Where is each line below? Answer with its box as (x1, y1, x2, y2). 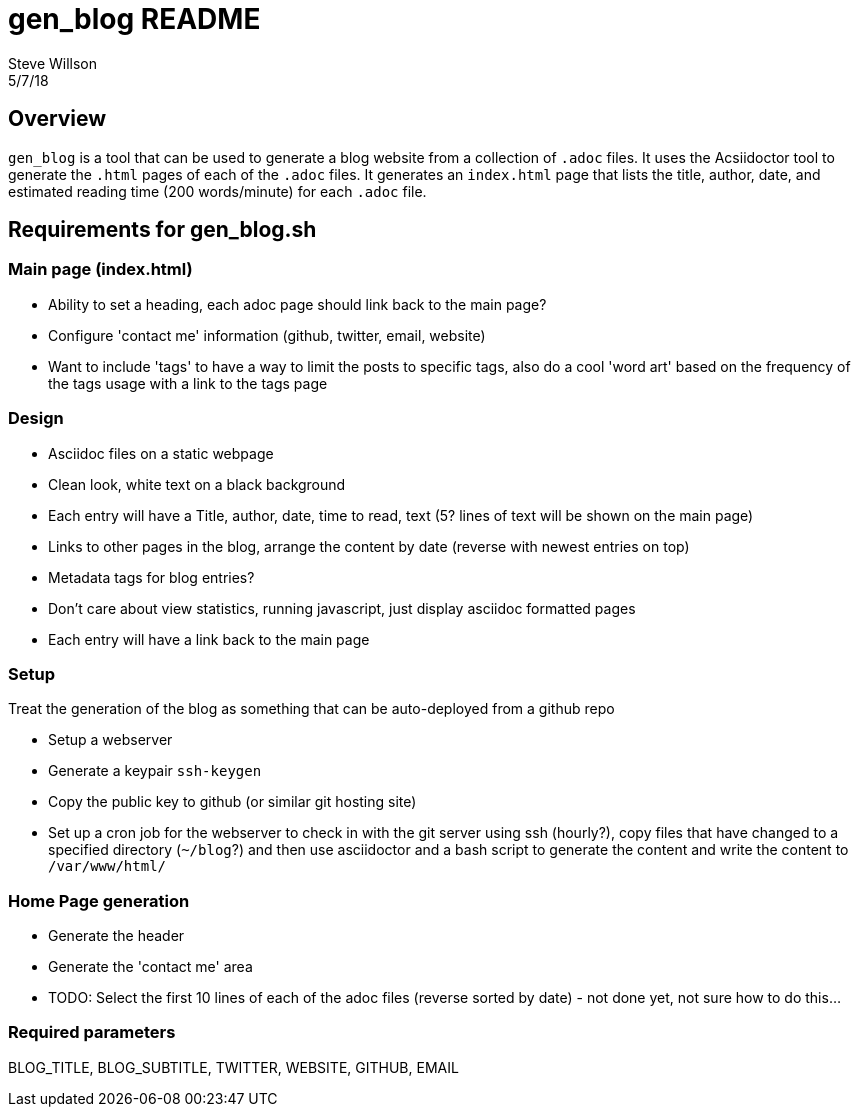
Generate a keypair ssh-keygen (48, 762, 262, 780)
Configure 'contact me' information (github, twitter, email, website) (48, 326, 486, 344)
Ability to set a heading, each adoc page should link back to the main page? (48, 295, 547, 313)
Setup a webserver (48, 731, 173, 749)
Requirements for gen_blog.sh (8, 217, 317, 243)
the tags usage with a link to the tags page (48, 374, 328, 392)
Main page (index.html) (8, 259, 193, 280)
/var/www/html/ (48, 858, 167, 875)
